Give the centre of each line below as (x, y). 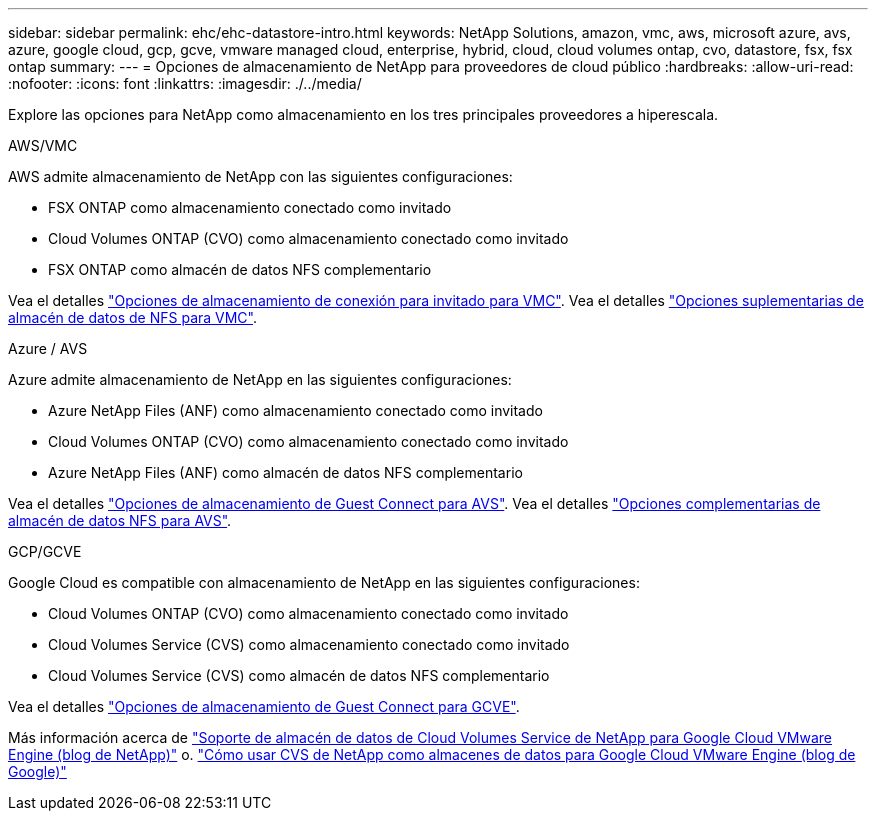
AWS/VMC (43, 145)
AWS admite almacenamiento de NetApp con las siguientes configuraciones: (260, 176)
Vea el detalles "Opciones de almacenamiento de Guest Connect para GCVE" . (264, 706)
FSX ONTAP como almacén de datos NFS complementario (240, 269)
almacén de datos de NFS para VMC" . (133, 317)
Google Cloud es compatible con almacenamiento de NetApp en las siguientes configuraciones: (324, 582)
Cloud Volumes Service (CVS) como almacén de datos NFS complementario (299, 675)
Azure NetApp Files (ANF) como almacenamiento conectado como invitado (295, 410)
